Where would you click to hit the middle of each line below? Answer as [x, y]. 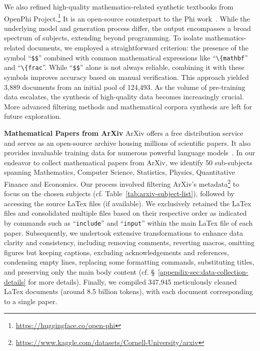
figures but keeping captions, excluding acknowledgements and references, [116, 252]
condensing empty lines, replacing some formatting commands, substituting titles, [129, 262]
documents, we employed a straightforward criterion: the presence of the [138, 48]
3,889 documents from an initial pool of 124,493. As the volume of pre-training [125, 87]
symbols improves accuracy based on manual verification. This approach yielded [126, 77]
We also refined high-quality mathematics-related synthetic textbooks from [119, 6]
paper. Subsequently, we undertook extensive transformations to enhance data [124, 232]
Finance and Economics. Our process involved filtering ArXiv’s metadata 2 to [122, 183]
